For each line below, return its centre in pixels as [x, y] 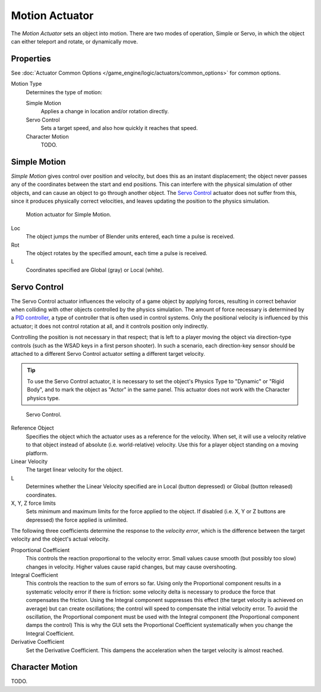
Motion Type [26, 84]
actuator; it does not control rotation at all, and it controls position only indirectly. [110, 326]
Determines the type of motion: [64, 92]
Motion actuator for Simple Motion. [69, 215]
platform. [37, 453]
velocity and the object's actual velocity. [60, 539]
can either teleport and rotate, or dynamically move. [75, 41]
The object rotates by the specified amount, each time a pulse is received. [117, 253]
